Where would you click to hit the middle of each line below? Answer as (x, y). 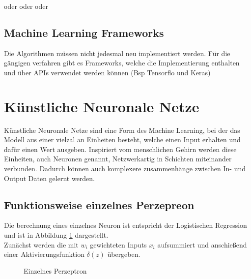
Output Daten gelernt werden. (50, 178)
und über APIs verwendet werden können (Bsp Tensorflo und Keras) (107, 72)
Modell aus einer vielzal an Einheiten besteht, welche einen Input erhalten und (122, 139)
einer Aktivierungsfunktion (44, 254)
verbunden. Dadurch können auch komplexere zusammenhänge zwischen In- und (125, 169)
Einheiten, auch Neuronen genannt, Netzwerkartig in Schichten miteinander (118, 159)
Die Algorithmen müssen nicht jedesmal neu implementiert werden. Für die (117, 53)
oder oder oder (26, 6)
